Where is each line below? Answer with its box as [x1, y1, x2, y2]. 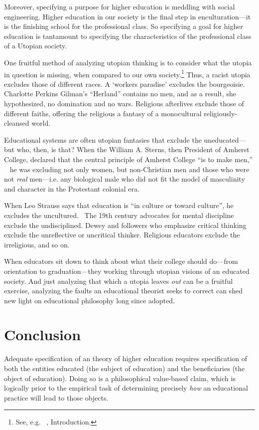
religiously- [204, 108, 237, 118]
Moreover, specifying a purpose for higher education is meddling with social [4, 1, 235, 11]
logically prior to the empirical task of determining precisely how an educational [4, 383, 248, 393]
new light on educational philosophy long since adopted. [4, 295, 175, 305]
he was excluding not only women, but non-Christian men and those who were [9, 164, 250, 174]
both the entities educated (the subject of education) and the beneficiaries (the [4, 363, 245, 373]
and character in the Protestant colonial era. [4, 183, 139, 194]
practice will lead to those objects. [4, 392, 109, 403]
